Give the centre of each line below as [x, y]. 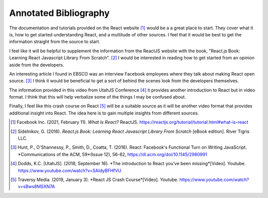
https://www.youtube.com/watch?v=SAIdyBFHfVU [70, 170]
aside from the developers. [37, 65]
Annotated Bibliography [60, 13]
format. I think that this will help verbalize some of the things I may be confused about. [98, 97]
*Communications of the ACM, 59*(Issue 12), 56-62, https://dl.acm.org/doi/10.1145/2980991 [113, 154]
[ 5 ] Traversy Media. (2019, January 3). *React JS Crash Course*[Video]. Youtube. [95, 180]
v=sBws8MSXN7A [36, 187]
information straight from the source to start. [55, 42]
